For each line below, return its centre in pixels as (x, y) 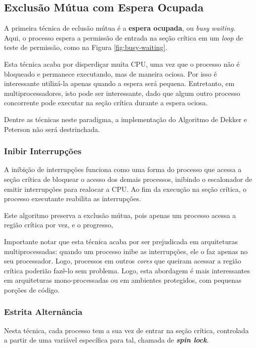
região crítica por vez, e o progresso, (59, 225)
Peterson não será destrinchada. (52, 129)
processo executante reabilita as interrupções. (73, 198)
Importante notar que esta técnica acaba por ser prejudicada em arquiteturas (121, 241)
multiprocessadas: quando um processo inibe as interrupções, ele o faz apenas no (126, 251)
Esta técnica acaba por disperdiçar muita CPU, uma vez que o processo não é (122, 64)
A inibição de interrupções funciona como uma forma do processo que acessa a (123, 169)
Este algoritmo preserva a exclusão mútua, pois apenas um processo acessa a (120, 215)
